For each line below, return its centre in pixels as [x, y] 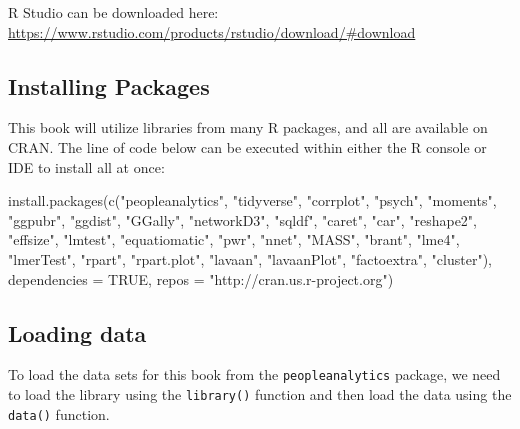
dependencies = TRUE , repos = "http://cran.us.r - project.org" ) [201, 278]
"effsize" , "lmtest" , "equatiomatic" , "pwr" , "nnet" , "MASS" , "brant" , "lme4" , [234, 239]
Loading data [77, 332]
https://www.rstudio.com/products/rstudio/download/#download [212, 31]
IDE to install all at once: [86, 166]
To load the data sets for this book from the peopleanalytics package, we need [254, 374]
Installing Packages [109, 85]
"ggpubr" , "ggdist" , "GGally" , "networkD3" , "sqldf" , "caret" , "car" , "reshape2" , [242, 219]
